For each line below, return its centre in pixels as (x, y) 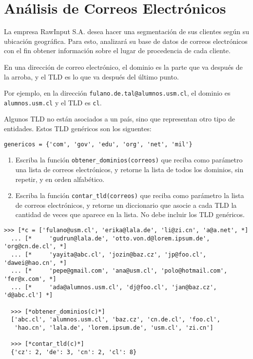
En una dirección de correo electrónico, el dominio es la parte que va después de (123, 67)
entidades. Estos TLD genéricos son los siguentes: (78, 128)
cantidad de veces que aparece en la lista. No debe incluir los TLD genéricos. (130, 214)
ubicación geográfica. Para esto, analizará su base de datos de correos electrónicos (126, 41)
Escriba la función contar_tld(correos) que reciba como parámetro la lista (130, 195)
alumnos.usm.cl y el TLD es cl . (53, 102)
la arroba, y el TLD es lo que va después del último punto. (91, 76)
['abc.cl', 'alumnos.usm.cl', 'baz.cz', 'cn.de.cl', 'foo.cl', (116, 320)
